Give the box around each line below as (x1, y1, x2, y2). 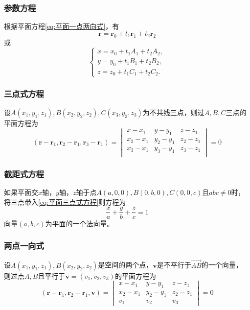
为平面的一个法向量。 (45, 218, 114, 229)
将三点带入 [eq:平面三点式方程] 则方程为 (4, 196, 126, 207)
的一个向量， (201, 260, 243, 270)
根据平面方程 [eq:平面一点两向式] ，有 (4, 21, 119, 31)
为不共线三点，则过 (142, 107, 205, 117)
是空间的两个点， (98, 260, 153, 270)
